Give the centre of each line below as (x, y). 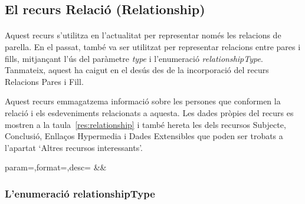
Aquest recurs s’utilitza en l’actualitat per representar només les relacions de (143, 35)
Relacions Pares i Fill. (44, 81)
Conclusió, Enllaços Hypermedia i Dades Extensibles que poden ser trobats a (144, 136)
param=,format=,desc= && (56, 167)
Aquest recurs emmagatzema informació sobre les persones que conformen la (143, 101)
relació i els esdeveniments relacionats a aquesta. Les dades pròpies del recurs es (149, 112)
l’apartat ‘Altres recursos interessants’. (74, 147)
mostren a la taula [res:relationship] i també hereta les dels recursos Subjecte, (145, 124)
